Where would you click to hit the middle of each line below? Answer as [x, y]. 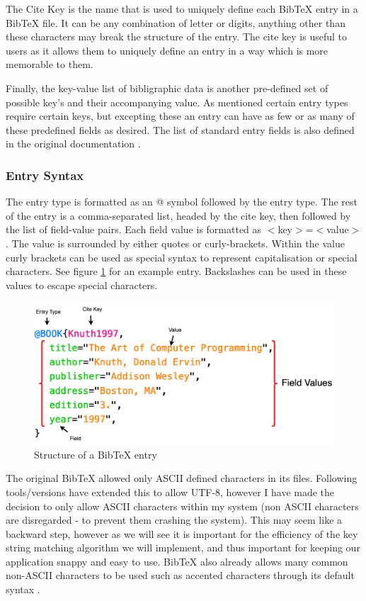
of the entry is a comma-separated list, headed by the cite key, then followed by [178, 215]
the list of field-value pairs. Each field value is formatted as [134, 229]
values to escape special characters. [82, 285]
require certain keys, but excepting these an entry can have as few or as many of [180, 116]
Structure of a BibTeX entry [96, 454]
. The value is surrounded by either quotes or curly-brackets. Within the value [175, 243]
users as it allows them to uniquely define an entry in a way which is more [167, 50]
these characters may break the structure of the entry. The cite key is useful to [177, 36]
